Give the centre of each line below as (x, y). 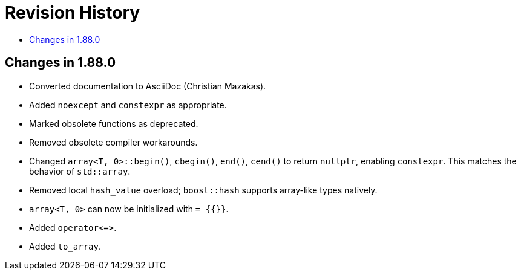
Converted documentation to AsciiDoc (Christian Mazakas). (148, 86)
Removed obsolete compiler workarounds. (113, 142)
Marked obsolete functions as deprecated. (114, 123)
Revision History (73, 13)
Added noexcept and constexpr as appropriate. (128, 105)
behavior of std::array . (80, 171)
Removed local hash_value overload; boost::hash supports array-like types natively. (203, 190)
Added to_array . (65, 246)
